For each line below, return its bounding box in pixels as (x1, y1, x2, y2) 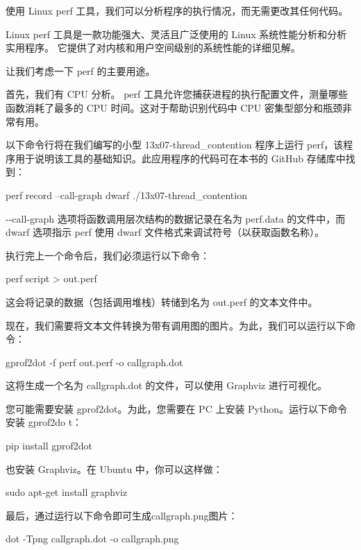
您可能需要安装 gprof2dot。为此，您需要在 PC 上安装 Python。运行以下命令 (6, 401, 348, 415)
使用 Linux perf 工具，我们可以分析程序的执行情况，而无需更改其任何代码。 (6, 3, 349, 17)
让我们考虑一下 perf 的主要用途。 (6, 63, 156, 78)
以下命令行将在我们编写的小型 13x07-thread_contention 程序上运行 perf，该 (6, 137, 344, 152)
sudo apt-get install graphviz (6, 485, 128, 499)
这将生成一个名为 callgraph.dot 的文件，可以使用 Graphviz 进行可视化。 (6, 378, 327, 393)
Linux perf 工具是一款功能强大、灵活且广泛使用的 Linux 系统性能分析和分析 (6, 26, 347, 41)
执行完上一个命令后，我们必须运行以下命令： (6, 248, 210, 262)
